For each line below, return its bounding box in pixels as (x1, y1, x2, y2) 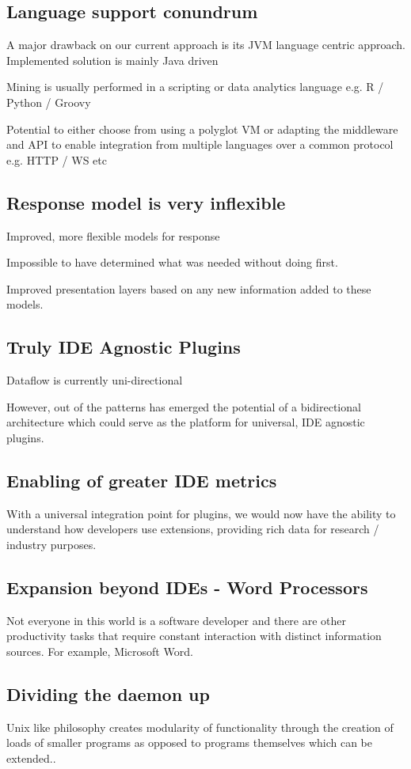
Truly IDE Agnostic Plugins (6, 335, 241, 359)
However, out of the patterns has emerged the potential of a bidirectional (6, 398, 361, 415)
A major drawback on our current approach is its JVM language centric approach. (6, 36, 405, 53)
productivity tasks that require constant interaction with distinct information (6, 627, 382, 644)
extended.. (6, 749, 56, 766)
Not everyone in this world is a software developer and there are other (6, 612, 347, 628)
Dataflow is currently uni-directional (6, 372, 183, 388)
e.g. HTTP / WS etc (6, 151, 107, 168)
